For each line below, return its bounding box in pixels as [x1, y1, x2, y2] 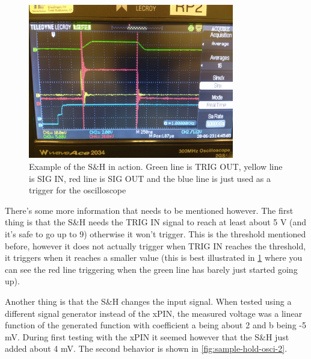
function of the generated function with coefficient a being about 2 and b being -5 [5, 319, 306, 331]
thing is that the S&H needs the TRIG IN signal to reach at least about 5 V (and [5, 216, 307, 228]
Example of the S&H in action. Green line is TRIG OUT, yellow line [29, 160, 283, 172]
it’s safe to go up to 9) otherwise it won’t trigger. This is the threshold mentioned [5, 227, 306, 240]
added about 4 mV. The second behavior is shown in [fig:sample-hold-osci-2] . [5, 342, 288, 355]
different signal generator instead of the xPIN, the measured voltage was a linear [5, 307, 303, 319]
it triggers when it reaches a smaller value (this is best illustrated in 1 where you [5, 251, 303, 264]
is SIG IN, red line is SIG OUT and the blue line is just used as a [29, 172, 271, 184]
